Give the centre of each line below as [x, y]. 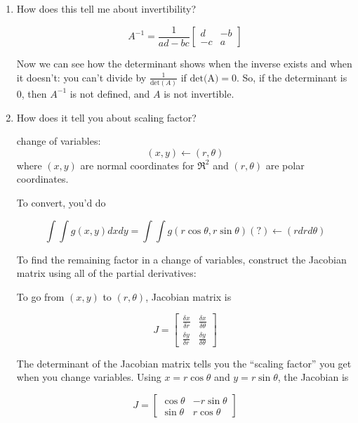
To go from [40, 296]
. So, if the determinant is [292, 77]
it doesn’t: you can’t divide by [81, 77]
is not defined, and [110, 93]
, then [34, 93]
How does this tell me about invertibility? [106, 8]
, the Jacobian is [313, 377]
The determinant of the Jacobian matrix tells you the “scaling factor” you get [184, 363]
